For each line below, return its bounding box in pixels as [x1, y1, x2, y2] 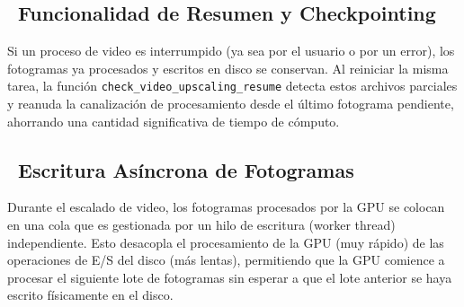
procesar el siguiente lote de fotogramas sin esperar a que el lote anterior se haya [7, 268, 452, 286]
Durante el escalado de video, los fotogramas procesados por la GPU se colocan [7, 197, 445, 216]
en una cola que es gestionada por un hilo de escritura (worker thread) [7, 215, 396, 234]
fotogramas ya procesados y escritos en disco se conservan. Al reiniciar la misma [7, 58, 449, 77]
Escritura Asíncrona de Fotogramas [18, 155, 354, 183]
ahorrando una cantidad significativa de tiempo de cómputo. [7, 111, 340, 130]
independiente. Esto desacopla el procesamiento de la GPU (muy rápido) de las [7, 232, 444, 251]
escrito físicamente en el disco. [7, 285, 174, 304]
